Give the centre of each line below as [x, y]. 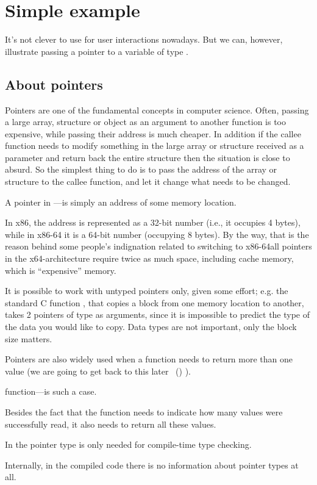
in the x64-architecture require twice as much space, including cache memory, [149, 258]
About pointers [54, 84]
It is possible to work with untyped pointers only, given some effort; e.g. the [147, 291]
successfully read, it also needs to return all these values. [111, 424]
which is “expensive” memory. [61, 270]
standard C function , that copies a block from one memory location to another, [155, 302]
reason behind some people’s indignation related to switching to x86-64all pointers [158, 246]
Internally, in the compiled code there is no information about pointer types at [152, 465]
